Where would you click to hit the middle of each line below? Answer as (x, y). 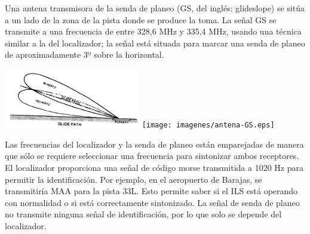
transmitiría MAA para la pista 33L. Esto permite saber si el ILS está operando (151, 191)
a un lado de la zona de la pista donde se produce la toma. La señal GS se (141, 19)
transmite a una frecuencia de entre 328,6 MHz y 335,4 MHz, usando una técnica (153, 31)
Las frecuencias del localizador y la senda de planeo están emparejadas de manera (154, 144)
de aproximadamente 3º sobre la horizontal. (85, 54)
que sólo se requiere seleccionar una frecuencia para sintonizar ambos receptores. (152, 156)
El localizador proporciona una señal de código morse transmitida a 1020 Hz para (154, 168)
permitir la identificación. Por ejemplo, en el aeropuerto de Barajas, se (133, 179)
